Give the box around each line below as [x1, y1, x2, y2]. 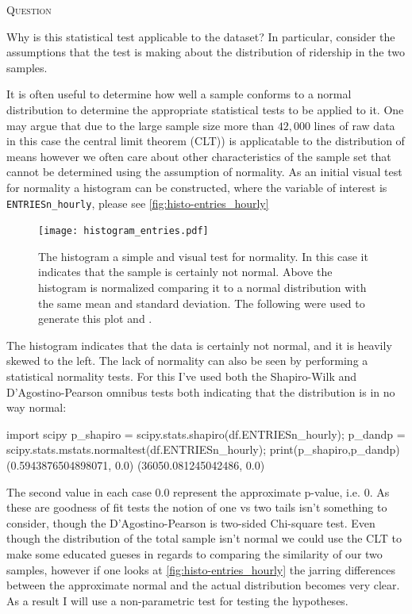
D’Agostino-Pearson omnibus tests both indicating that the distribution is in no [6, 383, 395, 400]
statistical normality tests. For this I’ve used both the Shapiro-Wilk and [6, 368, 357, 384]
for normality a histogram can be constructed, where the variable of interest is [6, 178, 387, 195]
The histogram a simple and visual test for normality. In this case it [38, 248, 368, 264]
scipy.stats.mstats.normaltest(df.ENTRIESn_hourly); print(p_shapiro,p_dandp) [6, 441, 400, 458]
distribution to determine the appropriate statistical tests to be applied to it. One [6, 101, 404, 117]
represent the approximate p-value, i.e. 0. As [173, 483, 390, 500]
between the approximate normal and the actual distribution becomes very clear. [6, 577, 400, 593]
